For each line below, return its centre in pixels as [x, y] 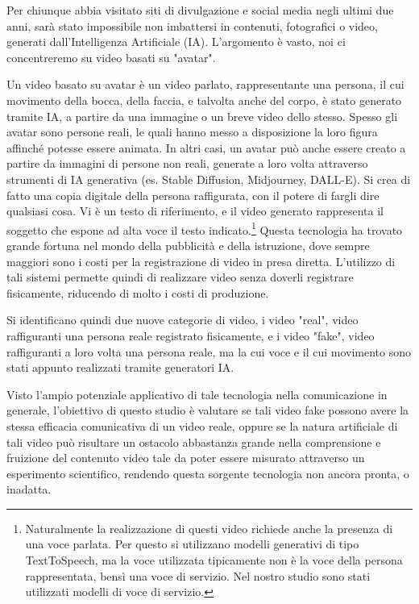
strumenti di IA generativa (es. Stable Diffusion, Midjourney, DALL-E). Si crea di [209, 179]
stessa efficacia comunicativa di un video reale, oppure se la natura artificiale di [202, 425]
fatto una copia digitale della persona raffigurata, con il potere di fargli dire [193, 195]
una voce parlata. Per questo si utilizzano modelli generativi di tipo [192, 544]
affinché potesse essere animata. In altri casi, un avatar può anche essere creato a [206, 147]
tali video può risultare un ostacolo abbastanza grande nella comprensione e [194, 442]
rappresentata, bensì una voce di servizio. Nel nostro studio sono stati [198, 575]
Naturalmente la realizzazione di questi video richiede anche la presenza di [209, 528]
